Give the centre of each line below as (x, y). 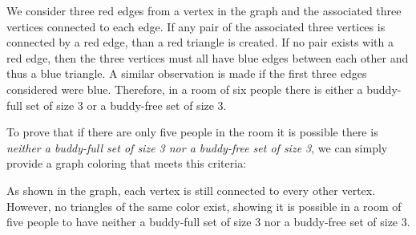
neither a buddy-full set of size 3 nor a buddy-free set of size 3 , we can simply (197, 147)
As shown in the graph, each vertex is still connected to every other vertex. (191, 190)
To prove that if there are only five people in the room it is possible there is (192, 132)
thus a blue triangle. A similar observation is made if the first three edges (187, 73)
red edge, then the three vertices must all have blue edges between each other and (208, 57)
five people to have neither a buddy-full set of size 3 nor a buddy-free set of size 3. (208, 222)
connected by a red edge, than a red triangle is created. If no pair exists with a (200, 42)
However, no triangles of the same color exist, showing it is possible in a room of (204, 206)
